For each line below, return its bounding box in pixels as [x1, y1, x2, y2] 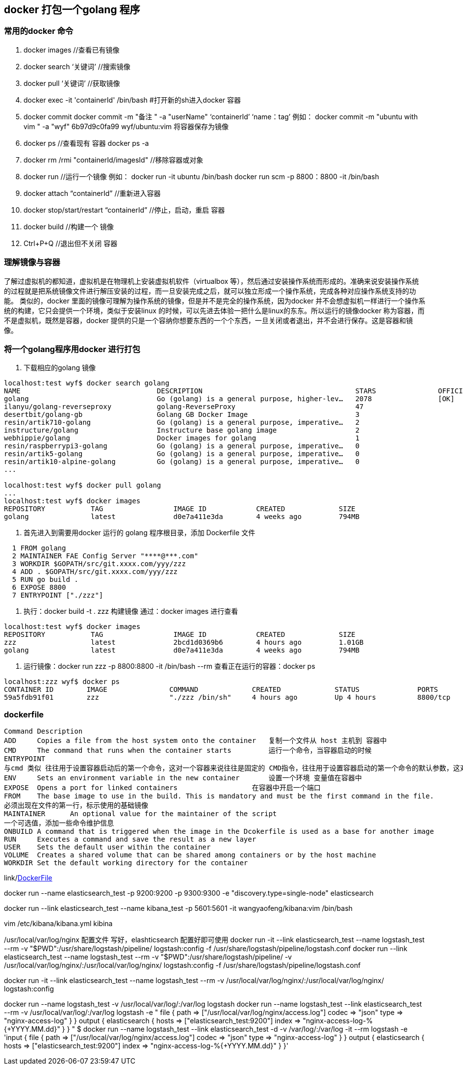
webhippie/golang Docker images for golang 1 [4, 434, 360, 442]
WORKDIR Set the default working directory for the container [4, 859, 248, 867]
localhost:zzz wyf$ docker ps [4, 678, 120, 686]
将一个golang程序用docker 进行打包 [4, 344, 140, 354]
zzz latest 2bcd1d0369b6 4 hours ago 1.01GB [4, 638, 364, 647]
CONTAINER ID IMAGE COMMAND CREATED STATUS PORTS [4, 685, 438, 694]
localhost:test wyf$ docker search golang [4, 379, 170, 387]
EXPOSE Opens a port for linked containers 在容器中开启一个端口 [4, 784, 321, 792]
